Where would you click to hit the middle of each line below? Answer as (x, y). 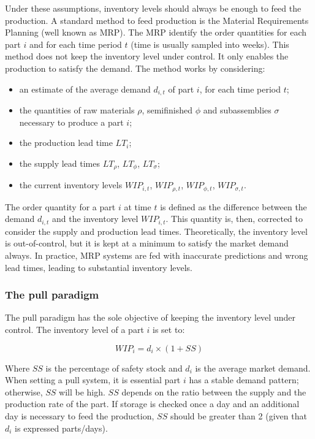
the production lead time (66, 143)
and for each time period (75, 44)
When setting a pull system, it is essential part (93, 380)
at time (138, 206)
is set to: (169, 329)
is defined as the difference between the (233, 206)
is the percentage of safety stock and (114, 368)
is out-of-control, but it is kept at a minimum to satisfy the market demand (147, 243)
